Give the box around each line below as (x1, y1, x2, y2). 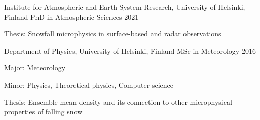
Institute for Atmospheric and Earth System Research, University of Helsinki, (4, 2, 245, 12)
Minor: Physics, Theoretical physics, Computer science (4, 79, 173, 90)
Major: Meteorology (4, 62, 66, 73)
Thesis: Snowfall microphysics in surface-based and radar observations (4, 28, 221, 39)
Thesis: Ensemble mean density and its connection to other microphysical (4, 96, 232, 107)
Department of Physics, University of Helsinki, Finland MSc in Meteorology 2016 (4, 45, 256, 56)
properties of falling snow (4, 106, 83, 117)
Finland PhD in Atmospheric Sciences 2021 (4, 11, 139, 22)
